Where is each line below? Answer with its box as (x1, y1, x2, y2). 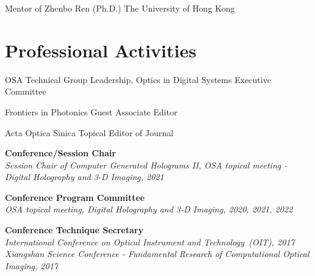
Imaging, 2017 (5, 259, 58, 272)
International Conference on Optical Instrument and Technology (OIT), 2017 (5, 235, 295, 248)
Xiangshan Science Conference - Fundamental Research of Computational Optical (5, 247, 310, 260)
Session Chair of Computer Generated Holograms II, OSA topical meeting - (5, 158, 288, 171)
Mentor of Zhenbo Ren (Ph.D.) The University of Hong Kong (5, 2, 235, 14)
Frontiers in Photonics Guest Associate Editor (5, 105, 178, 118)
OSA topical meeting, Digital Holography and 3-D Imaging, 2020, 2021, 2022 (5, 203, 293, 216)
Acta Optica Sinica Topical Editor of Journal (5, 126, 173, 139)
